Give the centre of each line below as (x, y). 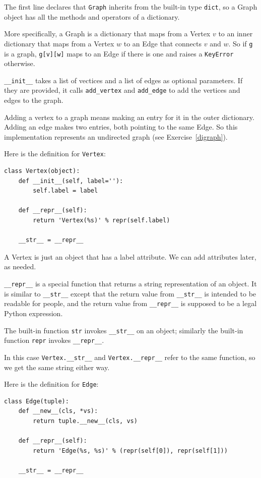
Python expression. (34, 313)
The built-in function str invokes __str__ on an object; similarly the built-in (124, 330)
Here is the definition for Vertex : (55, 154)
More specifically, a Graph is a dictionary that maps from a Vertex (107, 34)
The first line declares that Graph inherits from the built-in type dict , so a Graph (131, 7)
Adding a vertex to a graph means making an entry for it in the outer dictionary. (129, 117)
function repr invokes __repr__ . (54, 340)
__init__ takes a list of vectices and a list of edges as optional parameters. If (123, 80)
